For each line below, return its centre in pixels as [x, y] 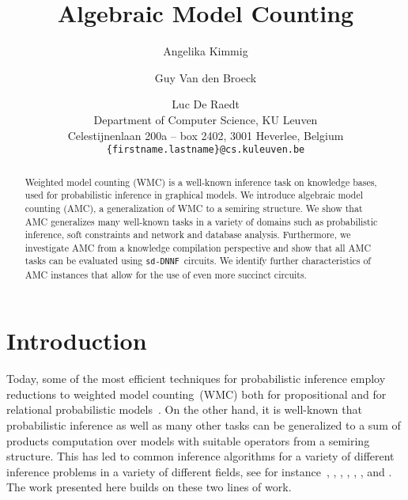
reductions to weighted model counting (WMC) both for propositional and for [196, 394]
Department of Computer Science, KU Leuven [206, 119]
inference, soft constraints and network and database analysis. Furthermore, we [188, 235]
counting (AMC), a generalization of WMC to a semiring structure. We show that [194, 208]
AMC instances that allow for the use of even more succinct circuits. [166, 274]
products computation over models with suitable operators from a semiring [188, 440]
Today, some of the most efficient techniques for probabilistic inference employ [196, 379]
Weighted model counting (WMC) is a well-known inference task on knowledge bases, [201, 182]
